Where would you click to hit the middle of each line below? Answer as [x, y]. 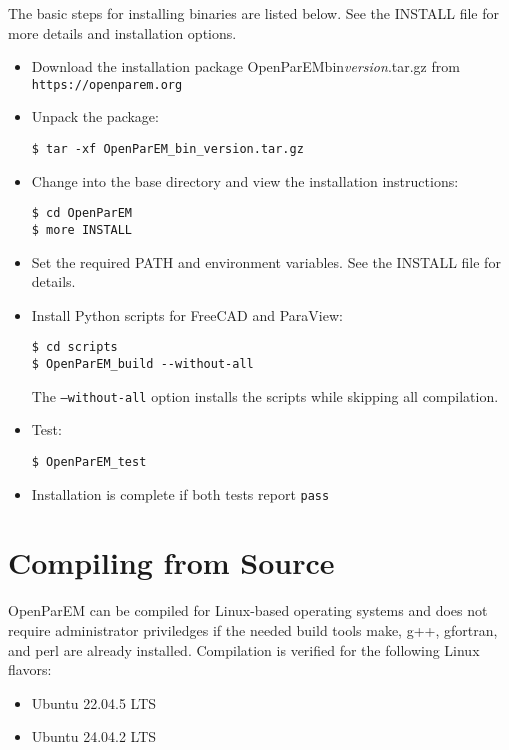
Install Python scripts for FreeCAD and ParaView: [187, 314]
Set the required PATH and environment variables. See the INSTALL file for [266, 261]
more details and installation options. [122, 32]
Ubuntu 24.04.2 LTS [94, 736]
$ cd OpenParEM [82, 213]
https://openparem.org [107, 84]
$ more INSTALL [82, 229]
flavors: [30, 669]
